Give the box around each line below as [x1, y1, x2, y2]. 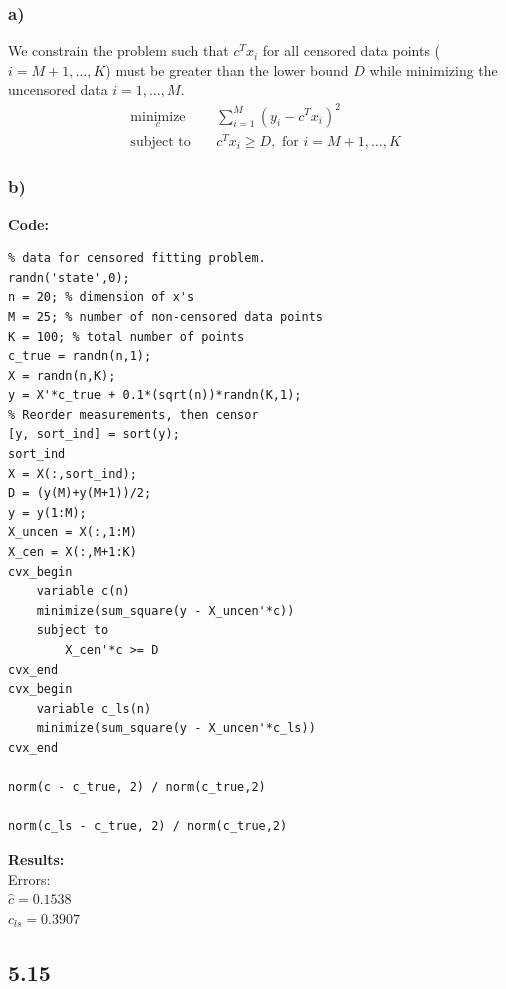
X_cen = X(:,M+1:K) [8, 545, 137, 560]
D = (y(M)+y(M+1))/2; [8, 486, 152, 501]
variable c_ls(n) [36, 701, 152, 716]
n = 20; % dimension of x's [8, 290, 195, 305]
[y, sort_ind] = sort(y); [8, 427, 180, 442]
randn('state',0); [8, 270, 130, 285]
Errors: [8, 868, 51, 889]
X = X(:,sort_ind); [8, 466, 137, 481]
